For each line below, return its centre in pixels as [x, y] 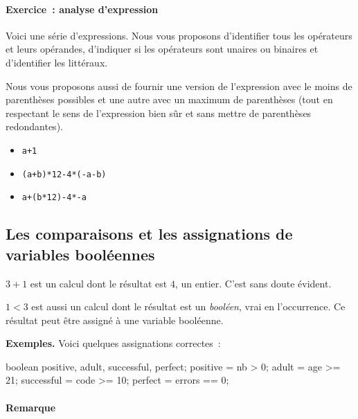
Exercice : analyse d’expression [82, 9]
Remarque [31, 407]
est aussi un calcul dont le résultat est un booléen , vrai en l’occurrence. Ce [188, 306]
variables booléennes [80, 254]
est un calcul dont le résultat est [99, 283]
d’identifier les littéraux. [57, 62]
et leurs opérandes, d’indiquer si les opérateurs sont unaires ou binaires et [162, 49]
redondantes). [34, 126]
